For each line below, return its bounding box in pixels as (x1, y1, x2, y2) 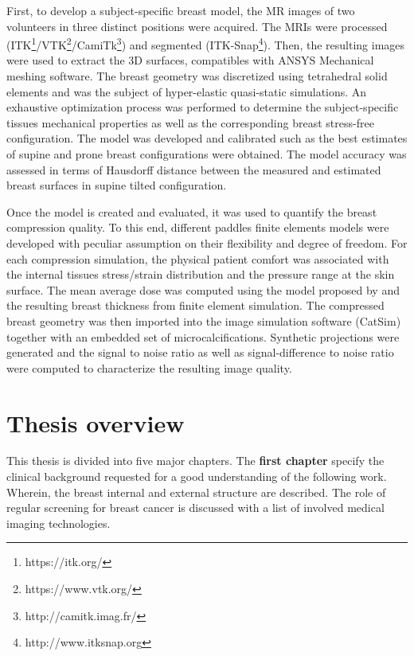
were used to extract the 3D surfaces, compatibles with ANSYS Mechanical (6, 52, 374, 68)
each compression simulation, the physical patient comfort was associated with (6, 250, 389, 267)
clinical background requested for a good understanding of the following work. (6, 468, 387, 485)
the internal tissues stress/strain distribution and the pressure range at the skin (6, 266, 395, 283)
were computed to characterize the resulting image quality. (6, 359, 292, 376)
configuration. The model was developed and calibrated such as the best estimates (6, 130, 408, 146)
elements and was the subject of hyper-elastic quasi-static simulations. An (6, 83, 367, 100)
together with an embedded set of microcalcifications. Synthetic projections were (6, 328, 400, 345)
